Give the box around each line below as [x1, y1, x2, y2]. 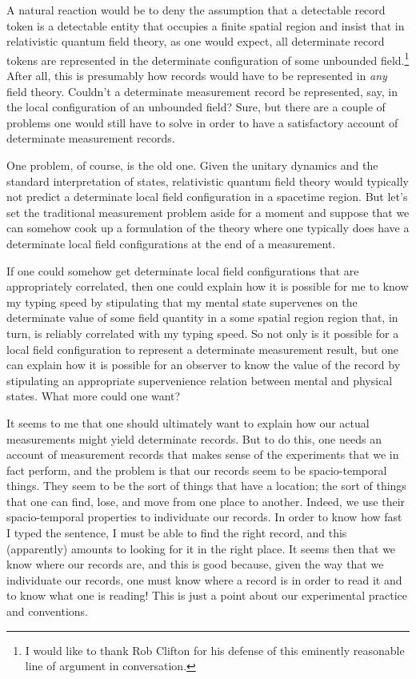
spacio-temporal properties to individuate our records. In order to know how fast [6, 508, 402, 525]
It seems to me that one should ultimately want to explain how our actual [6, 414, 370, 431]
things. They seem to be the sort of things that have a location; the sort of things [6, 477, 406, 494]
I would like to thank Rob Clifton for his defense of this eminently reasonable [25, 641, 405, 658]
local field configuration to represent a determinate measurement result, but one [6, 340, 399, 357]
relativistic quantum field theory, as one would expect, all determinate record [6, 33, 385, 50]
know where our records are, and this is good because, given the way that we [6, 556, 384, 573]
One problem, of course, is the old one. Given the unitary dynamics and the [6, 157, 378, 173]
